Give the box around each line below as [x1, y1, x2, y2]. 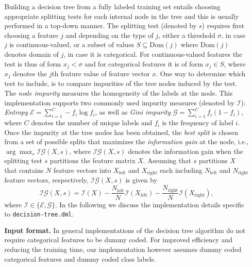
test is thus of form [4, 58, 61, 68]
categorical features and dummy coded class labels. [4, 253, 156, 264]
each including [160, 165, 202, 175]
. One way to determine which [156, 68, 246, 79]
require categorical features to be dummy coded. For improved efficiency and [4, 234, 233, 245]
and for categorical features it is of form [84, 58, 203, 68]
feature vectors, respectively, [4, 175, 88, 185]
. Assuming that [143, 155, 191, 166]
